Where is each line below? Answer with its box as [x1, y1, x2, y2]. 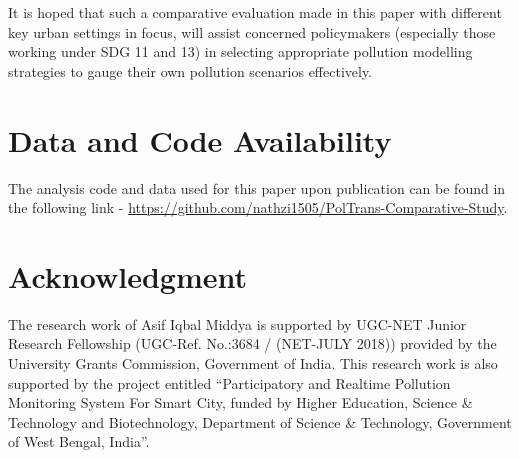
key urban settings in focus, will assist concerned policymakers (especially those [8, 21, 496, 42]
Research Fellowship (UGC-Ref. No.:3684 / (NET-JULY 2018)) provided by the [8, 333, 497, 354]
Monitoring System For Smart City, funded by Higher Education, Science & [8, 392, 473, 413]
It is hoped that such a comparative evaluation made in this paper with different [8, 2, 502, 22]
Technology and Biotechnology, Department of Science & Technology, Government [8, 411, 512, 432]
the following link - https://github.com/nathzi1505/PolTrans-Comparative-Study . [8, 197, 508, 218]
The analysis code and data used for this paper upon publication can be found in [8, 177, 506, 198]
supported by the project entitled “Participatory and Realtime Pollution [8, 372, 451, 393]
